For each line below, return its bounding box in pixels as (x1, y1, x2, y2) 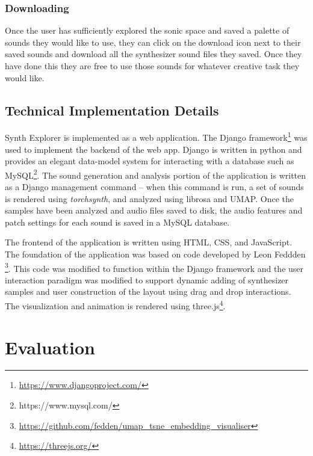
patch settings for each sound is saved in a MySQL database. (5, 215, 230, 228)
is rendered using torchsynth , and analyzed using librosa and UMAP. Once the (5, 192, 294, 205)
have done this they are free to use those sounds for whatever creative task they (5, 60, 300, 72)
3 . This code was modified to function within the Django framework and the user (5, 260, 304, 274)
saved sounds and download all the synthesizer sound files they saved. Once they (5, 48, 302, 60)
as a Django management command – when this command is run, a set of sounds (5, 180, 304, 193)
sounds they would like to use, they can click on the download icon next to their (5, 35, 301, 48)
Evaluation (5, 334, 95, 359)
